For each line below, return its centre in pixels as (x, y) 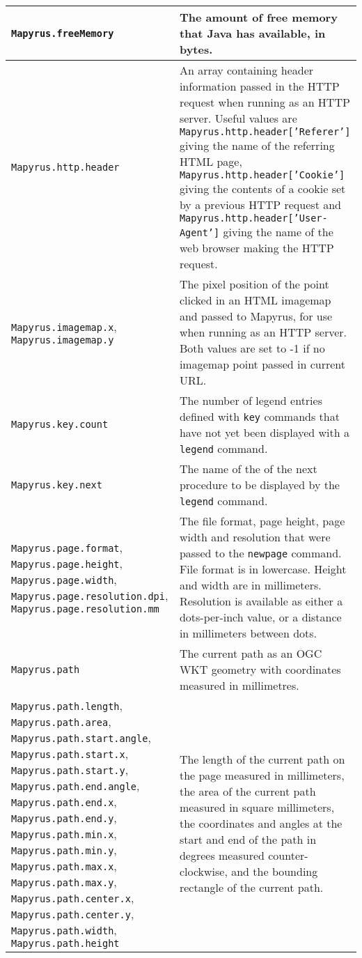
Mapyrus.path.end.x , (64, 802)
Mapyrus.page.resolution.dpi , (90, 595)
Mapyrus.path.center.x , (73, 898)
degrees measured (222, 855)
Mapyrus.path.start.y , (70, 770)
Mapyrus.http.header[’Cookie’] (262, 175)
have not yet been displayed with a (265, 432)
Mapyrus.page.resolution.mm (85, 609)
